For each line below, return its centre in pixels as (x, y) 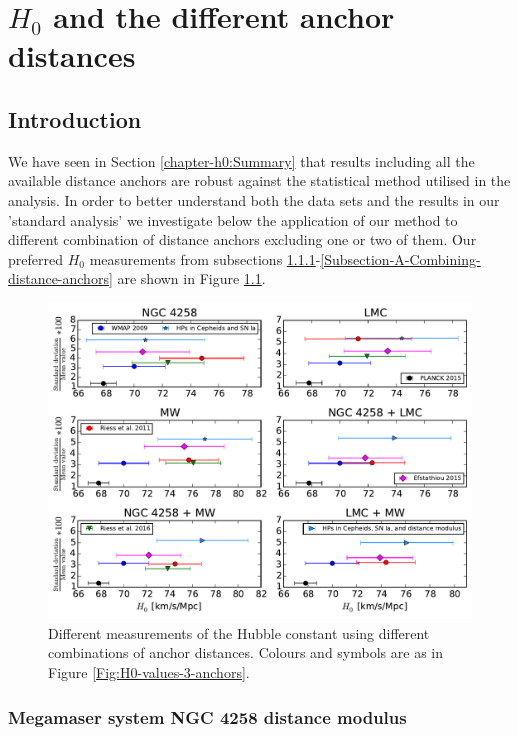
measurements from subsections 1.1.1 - (205, 258)
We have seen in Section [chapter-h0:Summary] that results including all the (241, 160)
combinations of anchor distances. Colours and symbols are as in (245, 652)
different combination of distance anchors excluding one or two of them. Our (242, 239)
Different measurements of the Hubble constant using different (239, 632)
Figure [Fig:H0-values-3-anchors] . (149, 672)
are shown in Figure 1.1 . (191, 278)
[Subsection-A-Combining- (400, 258)
